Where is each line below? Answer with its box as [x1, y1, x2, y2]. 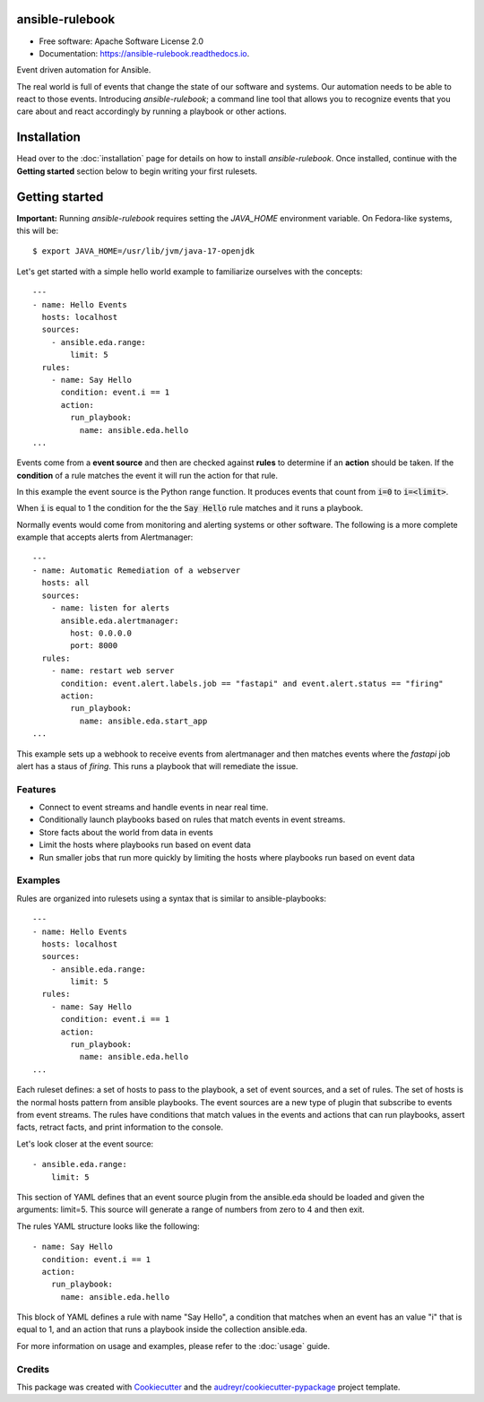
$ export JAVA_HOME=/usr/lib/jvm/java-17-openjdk [32, 247, 255, 256]
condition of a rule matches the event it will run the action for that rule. [16, 470, 278, 480]
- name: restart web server [50, 666, 175, 676]
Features [16, 783, 56, 795]
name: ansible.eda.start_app [79, 715, 208, 726]
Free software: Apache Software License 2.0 [39, 36, 204, 47]
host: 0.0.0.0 [70, 628, 133, 638]
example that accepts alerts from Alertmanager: [16, 532, 194, 542]
